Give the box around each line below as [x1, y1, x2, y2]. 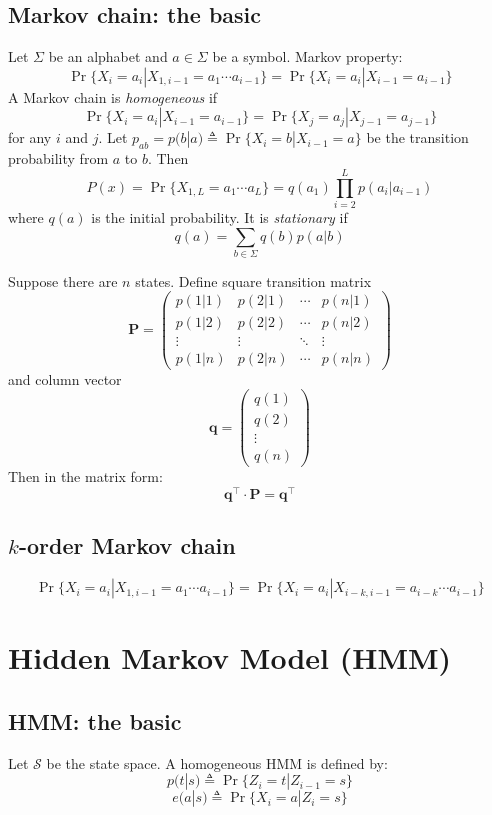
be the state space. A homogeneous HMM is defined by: [46, 752, 388, 773]
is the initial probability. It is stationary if [91, 206, 348, 227]
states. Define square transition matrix [135, 270, 372, 291]
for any [8, 127, 52, 148]
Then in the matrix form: [8, 466, 163, 487]
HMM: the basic [8, 706, 182, 737]
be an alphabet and [48, 46, 168, 67]
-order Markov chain [18, 530, 236, 561]
